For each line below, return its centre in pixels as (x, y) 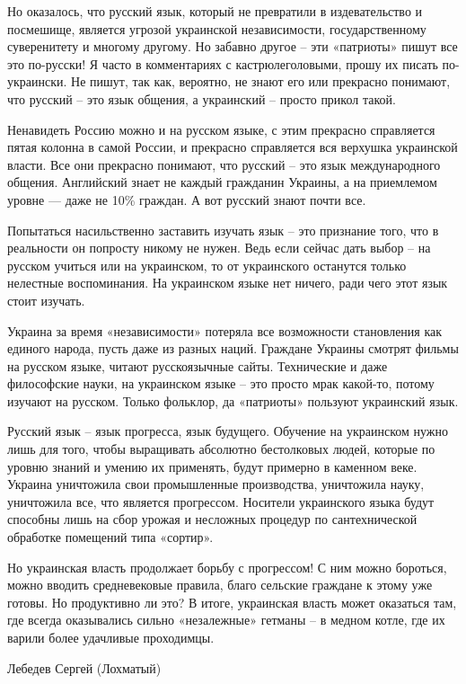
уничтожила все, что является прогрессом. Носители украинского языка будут (221, 501)
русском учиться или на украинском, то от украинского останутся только (207, 265)
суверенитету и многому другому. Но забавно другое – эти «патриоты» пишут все (233, 46)
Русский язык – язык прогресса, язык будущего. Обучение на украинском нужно (228, 431)
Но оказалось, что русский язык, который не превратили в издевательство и (215, 11)
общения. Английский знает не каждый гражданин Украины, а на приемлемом (222, 182)
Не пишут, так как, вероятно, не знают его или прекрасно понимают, (261, 81)
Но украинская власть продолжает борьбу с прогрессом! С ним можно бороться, (227, 567)
